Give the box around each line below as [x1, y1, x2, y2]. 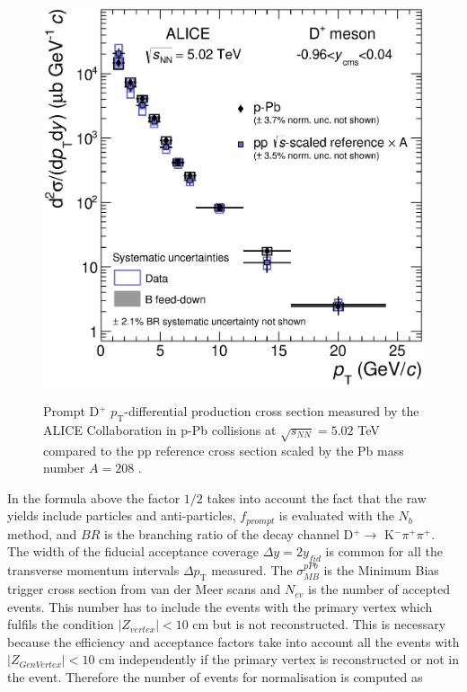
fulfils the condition [7, 615, 114, 634]
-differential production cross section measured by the [124, 402, 419, 421]
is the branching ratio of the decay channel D [104, 524, 354, 543]
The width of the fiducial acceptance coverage [7, 542, 260, 561]
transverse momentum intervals [7, 561, 180, 580]
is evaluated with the [278, 506, 394, 525]
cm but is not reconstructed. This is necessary [192, 615, 446, 634]
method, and [7, 524, 77, 543]
